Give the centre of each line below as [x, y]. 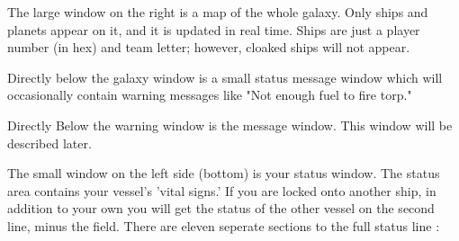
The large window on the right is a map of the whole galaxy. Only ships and [218, 12]
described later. [49, 143]
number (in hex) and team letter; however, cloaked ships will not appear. [209, 47]
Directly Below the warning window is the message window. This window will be [230, 125]
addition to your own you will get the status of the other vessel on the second [221, 208]
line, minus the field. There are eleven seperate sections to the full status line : [224, 225]
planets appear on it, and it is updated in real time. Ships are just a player [214, 29]
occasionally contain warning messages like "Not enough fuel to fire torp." [210, 95]
